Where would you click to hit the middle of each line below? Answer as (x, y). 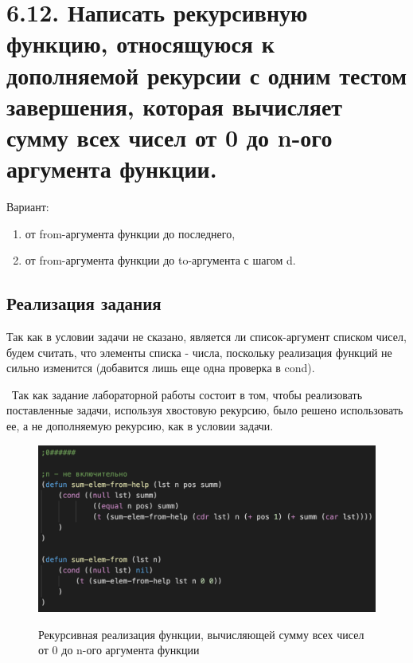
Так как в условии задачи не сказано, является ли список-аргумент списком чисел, (206, 337)
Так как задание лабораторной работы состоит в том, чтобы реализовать (187, 394)
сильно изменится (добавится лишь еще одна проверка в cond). (161, 368)
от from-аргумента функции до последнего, (130, 233)
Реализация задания (84, 303)
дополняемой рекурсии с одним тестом (207, 75)
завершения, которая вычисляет (175, 106)
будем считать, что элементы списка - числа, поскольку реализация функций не (199, 352)
